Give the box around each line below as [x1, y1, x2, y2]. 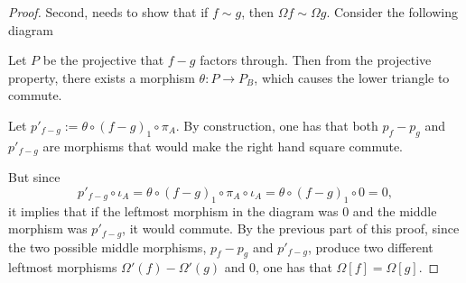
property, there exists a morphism [8, 68, 195, 87]
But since [8, 168, 61, 187]
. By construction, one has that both [175, 115, 378, 134]
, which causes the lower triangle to [254, 68, 450, 87]
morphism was [8, 219, 88, 238]
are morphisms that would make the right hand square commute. [42, 136, 404, 155]
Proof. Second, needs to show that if [8, 3, 209, 21]
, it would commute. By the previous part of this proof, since [122, 219, 460, 238]
